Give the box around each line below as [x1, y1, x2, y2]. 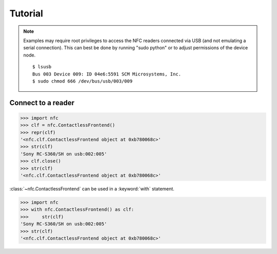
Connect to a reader [9, 98, 74, 107]
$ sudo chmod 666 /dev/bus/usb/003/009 [32, 78, 133, 84]
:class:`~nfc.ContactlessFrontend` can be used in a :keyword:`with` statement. [9, 186, 174, 192]
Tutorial [9, 8, 44, 19]
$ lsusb [32, 64, 52, 70]
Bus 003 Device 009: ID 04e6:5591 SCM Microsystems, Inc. [32, 71, 182, 77]
